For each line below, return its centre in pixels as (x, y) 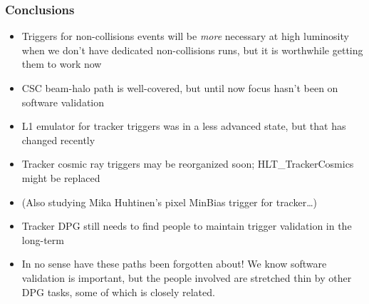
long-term (43, 239)
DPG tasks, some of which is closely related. (118, 292)
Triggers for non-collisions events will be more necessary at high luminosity (185, 36)
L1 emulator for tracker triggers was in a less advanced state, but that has (184, 126)
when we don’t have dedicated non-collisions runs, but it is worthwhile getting (192, 50)
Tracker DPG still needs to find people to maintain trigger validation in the (187, 226)
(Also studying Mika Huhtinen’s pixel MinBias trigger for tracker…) (169, 202)
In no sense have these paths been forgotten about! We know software (174, 264)
